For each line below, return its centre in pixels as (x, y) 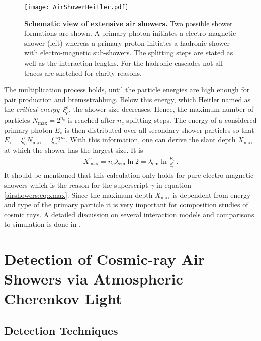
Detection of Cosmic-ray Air (105, 259)
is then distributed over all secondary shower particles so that (159, 129)
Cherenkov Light (63, 298)
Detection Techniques (61, 331)
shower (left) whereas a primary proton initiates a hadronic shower (127, 43)
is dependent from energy (212, 194)
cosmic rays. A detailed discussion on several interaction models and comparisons (129, 214)
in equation (174, 184)
